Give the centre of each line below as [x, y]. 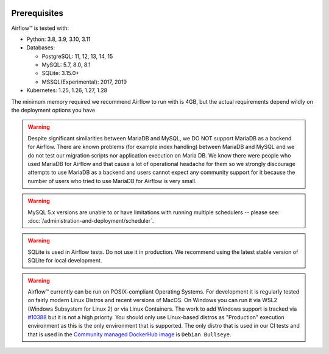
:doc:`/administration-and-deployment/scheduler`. [91, 220]
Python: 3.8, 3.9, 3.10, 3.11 [58, 39]
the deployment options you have [53, 110]
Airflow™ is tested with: [40, 28]
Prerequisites [37, 13]
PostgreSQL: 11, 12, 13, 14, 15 [77, 56]
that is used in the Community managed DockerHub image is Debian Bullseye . [129, 334]
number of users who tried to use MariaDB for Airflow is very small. [112, 181]
